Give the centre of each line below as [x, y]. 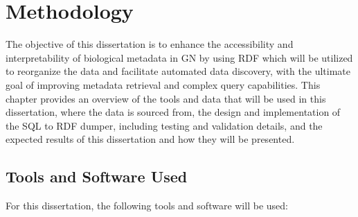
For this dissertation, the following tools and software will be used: [147, 206]
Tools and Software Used [97, 176]
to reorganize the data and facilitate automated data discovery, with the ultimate [178, 71]
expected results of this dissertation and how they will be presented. [150, 139]
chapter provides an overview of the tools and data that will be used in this [166, 98]
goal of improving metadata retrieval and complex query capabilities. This [163, 84]
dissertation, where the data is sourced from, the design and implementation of [173, 112]
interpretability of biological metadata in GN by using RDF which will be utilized [179, 57]
